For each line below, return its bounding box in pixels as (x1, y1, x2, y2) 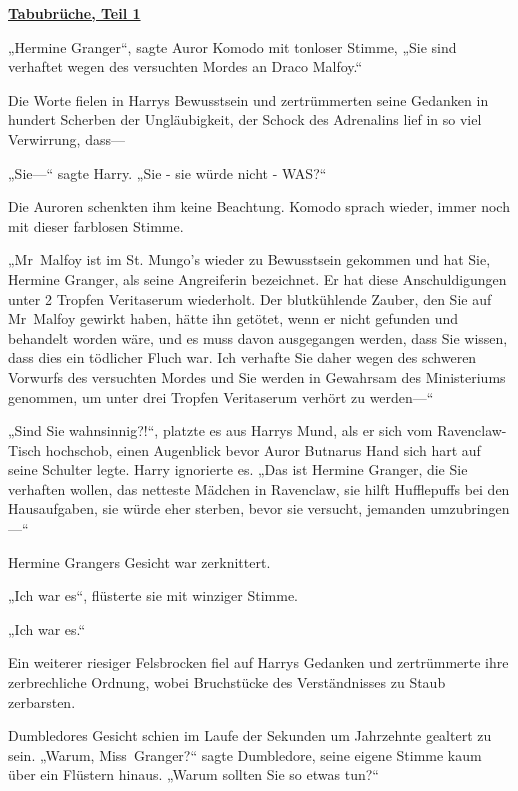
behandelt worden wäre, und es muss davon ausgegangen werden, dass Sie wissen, (8, 327, 508, 348)
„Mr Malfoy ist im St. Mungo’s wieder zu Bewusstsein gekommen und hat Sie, (8, 249, 491, 270)
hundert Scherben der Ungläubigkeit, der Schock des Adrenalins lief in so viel (8, 109, 482, 130)
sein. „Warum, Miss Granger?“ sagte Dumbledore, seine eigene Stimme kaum (8, 744, 482, 765)
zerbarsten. (8, 691, 76, 712)
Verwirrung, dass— (8, 128, 125, 149)
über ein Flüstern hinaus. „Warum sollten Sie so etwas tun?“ (8, 764, 379, 785)
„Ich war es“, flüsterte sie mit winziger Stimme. (8, 585, 299, 606)
